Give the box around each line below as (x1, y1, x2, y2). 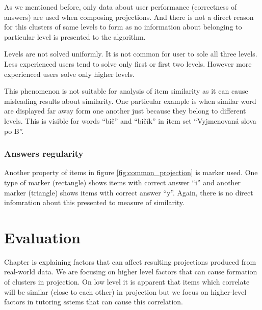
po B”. (4, 125, 24, 136)
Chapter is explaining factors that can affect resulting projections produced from (4, 256, 256, 267)
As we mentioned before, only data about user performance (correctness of (4, 2, 237, 12)
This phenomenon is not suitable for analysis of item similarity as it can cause (4, 86, 248, 96)
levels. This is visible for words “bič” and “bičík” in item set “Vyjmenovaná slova (4, 115, 256, 126)
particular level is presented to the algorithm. (4, 31, 146, 42)
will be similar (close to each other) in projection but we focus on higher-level (4, 286, 247, 297)
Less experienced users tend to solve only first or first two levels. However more (4, 58, 252, 69)
